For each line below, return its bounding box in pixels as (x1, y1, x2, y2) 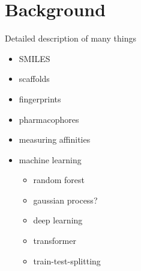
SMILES (19, 52, 50, 64)
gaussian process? (33, 193, 98, 206)
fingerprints (19, 92, 61, 105)
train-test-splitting (33, 254, 101, 267)
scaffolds (19, 72, 50, 85)
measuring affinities (19, 133, 91, 146)
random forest (33, 173, 85, 186)
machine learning (19, 153, 82, 166)
